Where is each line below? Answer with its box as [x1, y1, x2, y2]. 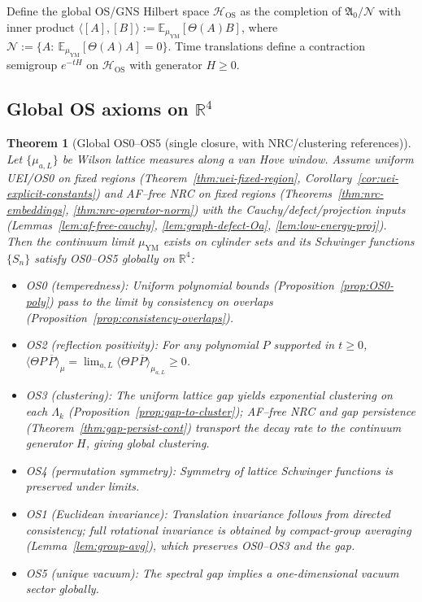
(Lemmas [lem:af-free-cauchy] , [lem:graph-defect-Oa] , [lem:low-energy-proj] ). [7, 216, 387, 233]
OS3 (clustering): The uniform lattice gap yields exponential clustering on [25, 386, 393, 404]
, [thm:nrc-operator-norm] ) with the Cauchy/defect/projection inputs [65, 200, 406, 217]
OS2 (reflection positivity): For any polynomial [25, 336, 259, 353]
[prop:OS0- [339, 277, 394, 294]
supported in [273, 336, 335, 353]
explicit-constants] [7, 185, 96, 202]
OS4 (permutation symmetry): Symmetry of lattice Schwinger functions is [25, 461, 394, 478]
